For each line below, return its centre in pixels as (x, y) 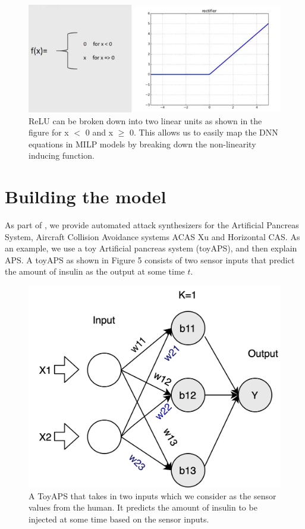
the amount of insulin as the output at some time (95, 271)
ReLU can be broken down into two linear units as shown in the (145, 120)
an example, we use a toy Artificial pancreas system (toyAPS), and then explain (151, 248)
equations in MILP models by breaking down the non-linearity (142, 144)
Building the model (86, 196)
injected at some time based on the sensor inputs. (119, 519)
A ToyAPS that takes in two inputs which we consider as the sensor (152, 495)
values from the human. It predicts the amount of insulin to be (143, 507)
